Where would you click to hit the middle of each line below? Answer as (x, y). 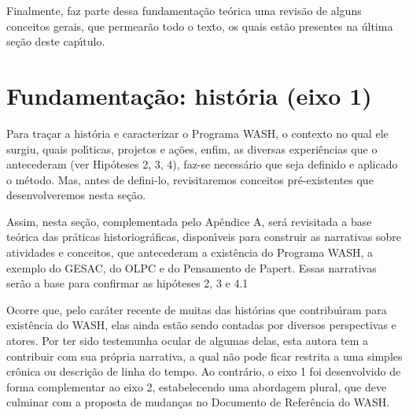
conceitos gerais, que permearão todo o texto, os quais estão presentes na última (200, 26)
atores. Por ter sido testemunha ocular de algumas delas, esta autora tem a (188, 341)
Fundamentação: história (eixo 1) (189, 95)
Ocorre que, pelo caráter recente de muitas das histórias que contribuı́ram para (197, 309)
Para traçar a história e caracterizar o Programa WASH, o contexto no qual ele (197, 133)
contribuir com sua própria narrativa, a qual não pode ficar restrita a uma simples (204, 356)
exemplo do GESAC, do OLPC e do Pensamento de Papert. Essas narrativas (192, 267)
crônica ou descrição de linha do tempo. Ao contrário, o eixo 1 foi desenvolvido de (204, 371)
